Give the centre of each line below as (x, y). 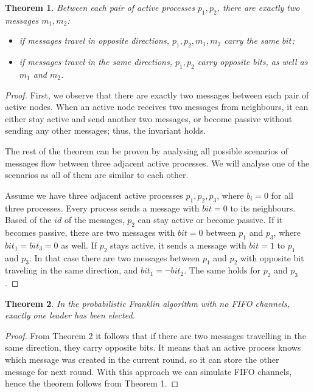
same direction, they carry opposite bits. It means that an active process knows (153, 347)
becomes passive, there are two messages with (90, 232)
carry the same (252, 40)
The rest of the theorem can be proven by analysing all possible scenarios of (146, 150)
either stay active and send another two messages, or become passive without (149, 118)
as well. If (79, 245)
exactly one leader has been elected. (70, 315)
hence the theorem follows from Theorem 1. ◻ (92, 383)
